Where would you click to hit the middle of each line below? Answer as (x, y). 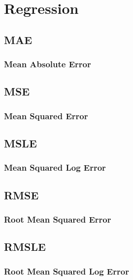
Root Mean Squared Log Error (66, 271)
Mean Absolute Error (48, 64)
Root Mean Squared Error (58, 219)
